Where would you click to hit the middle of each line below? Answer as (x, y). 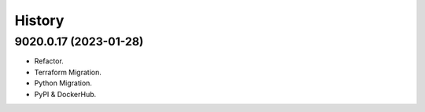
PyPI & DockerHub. (65, 94)
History (39, 20)
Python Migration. (63, 83)
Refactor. (49, 61)
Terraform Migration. (68, 72)
